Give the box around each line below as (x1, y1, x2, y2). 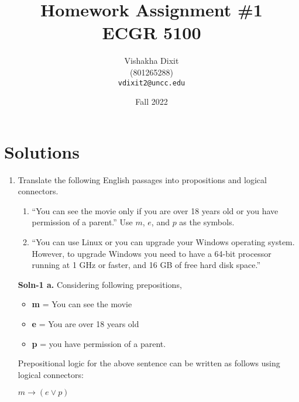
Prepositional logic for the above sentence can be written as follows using (18, 357, 280, 369)
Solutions (4, 139, 80, 163)
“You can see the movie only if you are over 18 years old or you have (32, 204, 279, 217)
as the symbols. (179, 216, 235, 228)
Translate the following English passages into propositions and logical (18, 173, 267, 185)
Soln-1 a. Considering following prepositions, (18, 278, 182, 290)
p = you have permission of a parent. (32, 337, 166, 349)
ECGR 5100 (102, 20, 201, 44)
